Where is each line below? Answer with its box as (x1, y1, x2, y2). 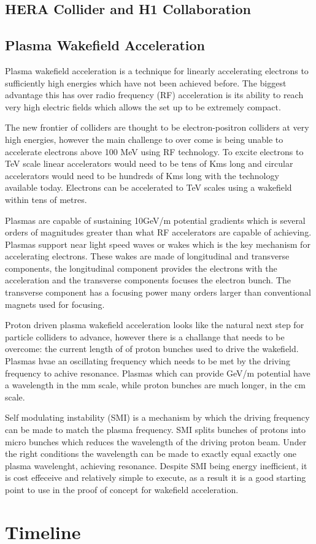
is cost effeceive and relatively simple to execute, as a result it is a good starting (5, 471, 306, 484)
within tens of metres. (5, 193, 87, 205)
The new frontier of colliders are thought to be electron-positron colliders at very (5, 121, 309, 134)
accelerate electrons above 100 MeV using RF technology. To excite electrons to (5, 145, 304, 158)
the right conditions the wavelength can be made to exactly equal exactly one (5, 447, 296, 460)
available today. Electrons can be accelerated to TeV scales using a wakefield (5, 181, 292, 194)
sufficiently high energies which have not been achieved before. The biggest (5, 76, 287, 89)
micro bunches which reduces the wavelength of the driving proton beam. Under (5, 435, 307, 448)
